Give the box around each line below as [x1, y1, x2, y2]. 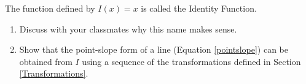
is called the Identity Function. [141, 2, 257, 14]
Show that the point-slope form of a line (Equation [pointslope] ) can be [19, 43, 288, 56]
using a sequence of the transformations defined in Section [82, 55, 301, 67]
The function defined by [5, 2, 95, 14]
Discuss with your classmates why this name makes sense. [19, 22, 237, 35]
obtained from [19, 55, 73, 67]
